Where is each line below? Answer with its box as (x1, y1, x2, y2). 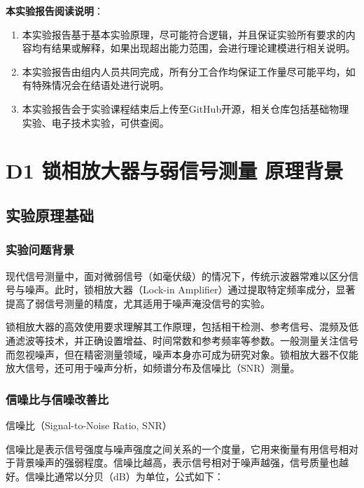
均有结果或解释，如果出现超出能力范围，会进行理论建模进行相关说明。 (31, 41, 356, 55)
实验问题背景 (6, 241, 75, 258)
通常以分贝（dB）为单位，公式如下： (54, 468, 224, 483)
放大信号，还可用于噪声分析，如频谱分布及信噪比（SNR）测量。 (6, 361, 300, 375)
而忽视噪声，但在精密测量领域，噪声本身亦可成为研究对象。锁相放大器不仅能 (6, 347, 358, 361)
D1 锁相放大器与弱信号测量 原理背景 (6, 156, 344, 185)
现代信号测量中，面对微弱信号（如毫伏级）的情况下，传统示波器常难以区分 (6, 268, 349, 283)
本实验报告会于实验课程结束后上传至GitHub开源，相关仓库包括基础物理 (22, 101, 349, 116)
